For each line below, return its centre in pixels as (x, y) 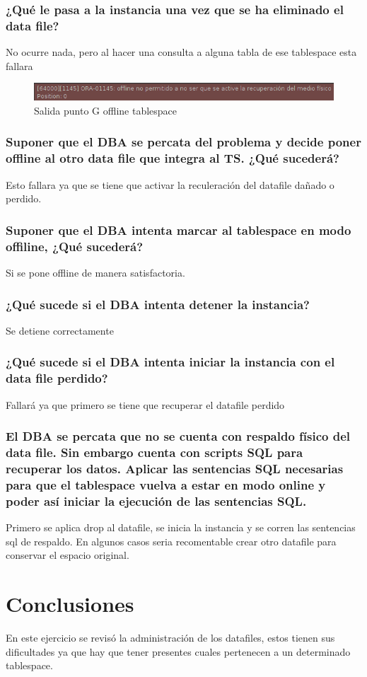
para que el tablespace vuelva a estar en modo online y (166, 484)
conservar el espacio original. (68, 555)
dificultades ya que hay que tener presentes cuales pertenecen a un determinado (178, 651)
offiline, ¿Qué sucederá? (75, 246)
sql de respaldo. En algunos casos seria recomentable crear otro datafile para (171, 541)
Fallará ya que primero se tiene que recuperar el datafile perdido (145, 404)
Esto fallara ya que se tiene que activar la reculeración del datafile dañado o (170, 184)
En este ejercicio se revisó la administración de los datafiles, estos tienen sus (170, 637)
